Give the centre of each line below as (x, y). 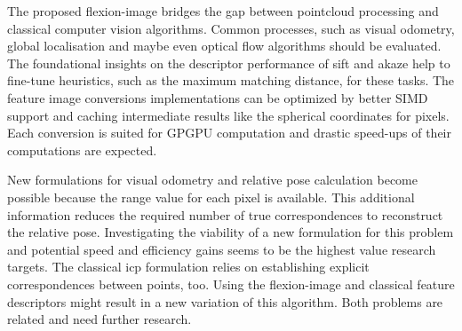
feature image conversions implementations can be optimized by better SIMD (218, 97)
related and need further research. (100, 319)
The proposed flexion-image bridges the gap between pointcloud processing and (223, 11)
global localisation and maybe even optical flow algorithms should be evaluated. (224, 46)
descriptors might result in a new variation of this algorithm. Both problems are (225, 301)
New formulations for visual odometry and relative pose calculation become (212, 180)
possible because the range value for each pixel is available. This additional (211, 197)
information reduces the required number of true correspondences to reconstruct (225, 214)
